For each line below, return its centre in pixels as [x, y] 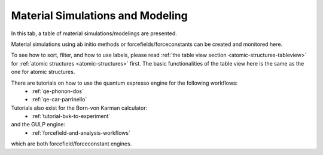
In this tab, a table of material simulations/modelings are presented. [94, 33]
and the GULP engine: [38, 125]
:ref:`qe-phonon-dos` [57, 91]
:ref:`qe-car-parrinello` [59, 100]
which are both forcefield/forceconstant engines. [71, 144]
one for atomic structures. [43, 72]
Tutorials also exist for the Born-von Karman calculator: [79, 108]
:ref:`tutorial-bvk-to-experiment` [71, 116]
